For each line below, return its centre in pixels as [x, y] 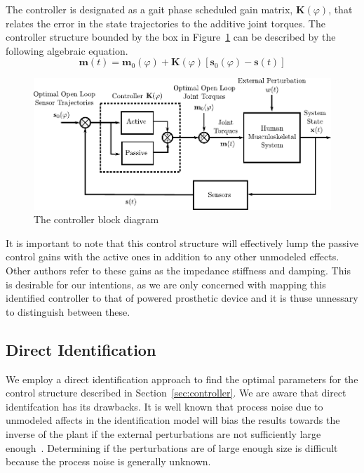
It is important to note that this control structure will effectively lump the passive [182, 242]
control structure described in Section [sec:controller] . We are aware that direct [176, 393]
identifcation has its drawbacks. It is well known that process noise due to [164, 406]
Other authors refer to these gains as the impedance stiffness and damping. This [178, 270]
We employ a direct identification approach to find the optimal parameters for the [182, 379]
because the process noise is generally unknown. [108, 461]
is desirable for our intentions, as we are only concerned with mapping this [166, 284]
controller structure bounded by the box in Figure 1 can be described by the [171, 37]
